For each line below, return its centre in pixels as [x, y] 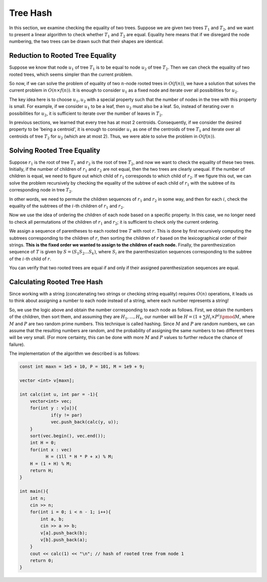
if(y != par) [67, 415]
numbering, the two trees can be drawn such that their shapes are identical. [87, 42]
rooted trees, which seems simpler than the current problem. [71, 74]
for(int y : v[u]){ [54, 408]
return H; [42, 470]
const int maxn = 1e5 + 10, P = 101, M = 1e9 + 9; [82, 367]
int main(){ [34, 491]
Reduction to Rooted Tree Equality [63, 56]
